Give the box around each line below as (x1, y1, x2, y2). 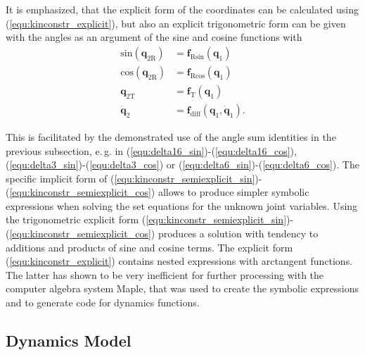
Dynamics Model (6, 330, 132, 351)
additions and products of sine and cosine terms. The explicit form (6, 239, 293, 254)
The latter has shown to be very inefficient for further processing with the (6, 267, 324, 282)
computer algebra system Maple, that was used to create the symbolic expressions (6, 281, 359, 296)
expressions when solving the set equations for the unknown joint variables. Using (6, 198, 358, 213)
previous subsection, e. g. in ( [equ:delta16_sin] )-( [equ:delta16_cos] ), (6, 143, 297, 158)
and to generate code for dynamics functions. (6, 295, 200, 310)
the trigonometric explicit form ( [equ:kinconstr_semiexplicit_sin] (6, 212, 287, 227)
